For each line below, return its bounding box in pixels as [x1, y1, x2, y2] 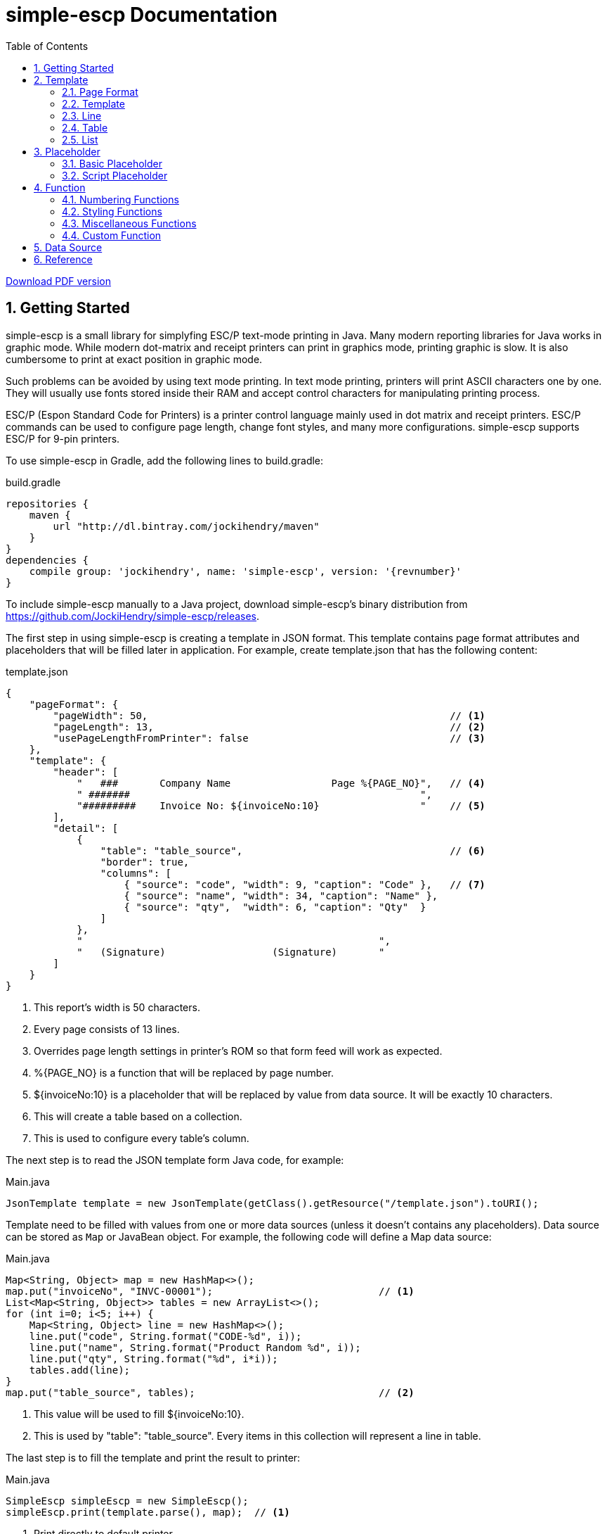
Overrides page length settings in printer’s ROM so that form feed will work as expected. [34, 1044, 443, 1057]
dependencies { [6, 554, 89, 566]
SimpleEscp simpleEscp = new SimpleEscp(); [6, 1495, 249, 1507]
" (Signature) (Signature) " [77, 946, 385, 958]
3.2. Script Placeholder [62, 169, 168, 182]
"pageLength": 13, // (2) [53, 721, 485, 733]
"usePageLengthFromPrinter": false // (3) [53, 732, 485, 744]
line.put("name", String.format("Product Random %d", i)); [29, 1341, 361, 1353]
